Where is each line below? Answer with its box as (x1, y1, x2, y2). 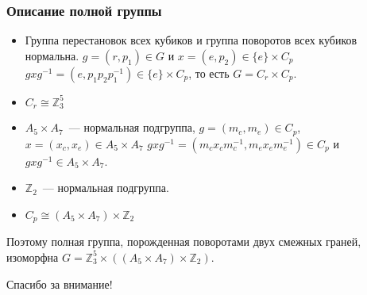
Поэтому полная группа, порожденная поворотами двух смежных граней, (6, 233, 361, 250)
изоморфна (6, 248, 59, 265)
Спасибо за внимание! (6, 275, 113, 292)
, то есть (188, 64, 230, 81)
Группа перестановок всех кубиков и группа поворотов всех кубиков (25, 32, 357, 48)
